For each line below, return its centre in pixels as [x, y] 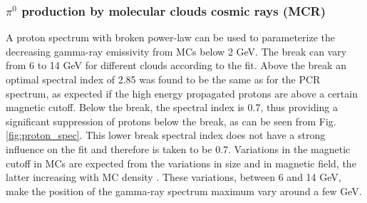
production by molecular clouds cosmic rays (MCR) [174, 10]
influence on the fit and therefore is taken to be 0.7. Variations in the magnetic [178, 149]
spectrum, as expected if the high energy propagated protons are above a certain [182, 93]
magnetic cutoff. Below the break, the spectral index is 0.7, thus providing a [172, 107]
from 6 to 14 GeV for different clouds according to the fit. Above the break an [176, 65]
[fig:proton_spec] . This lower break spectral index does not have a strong [166, 135]
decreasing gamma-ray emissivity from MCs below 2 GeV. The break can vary [176, 51]
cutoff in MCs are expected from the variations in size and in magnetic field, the [181, 163]
